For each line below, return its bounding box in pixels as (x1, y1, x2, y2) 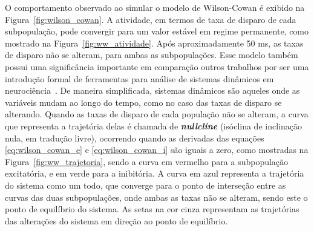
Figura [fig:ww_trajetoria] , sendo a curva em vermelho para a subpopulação (5, 155, 289, 168)
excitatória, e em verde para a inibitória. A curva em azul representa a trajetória (5, 167, 304, 180)
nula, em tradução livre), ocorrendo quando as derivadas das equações (5, 131, 264, 144)
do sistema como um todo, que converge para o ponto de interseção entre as (5, 178, 286, 191)
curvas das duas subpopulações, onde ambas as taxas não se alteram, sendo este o (5, 190, 308, 203)
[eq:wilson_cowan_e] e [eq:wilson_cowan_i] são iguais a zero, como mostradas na (5, 143, 309, 156)
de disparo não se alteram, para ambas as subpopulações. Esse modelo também (5, 48, 298, 61)
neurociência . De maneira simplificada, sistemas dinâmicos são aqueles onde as (5, 84, 300, 97)
